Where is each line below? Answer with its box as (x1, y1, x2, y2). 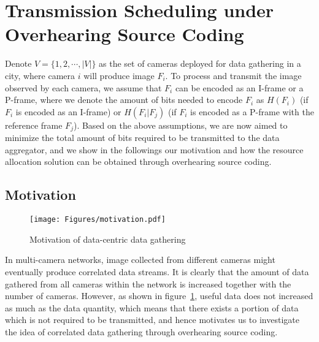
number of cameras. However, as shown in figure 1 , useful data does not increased (5, 289, 313, 302)
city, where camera (5, 69, 75, 82)
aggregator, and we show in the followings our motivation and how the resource (5, 143, 304, 156)
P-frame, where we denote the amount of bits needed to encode (5, 93, 243, 106)
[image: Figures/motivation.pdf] (29, 215, 166, 224)
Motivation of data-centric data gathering (29, 232, 186, 245)
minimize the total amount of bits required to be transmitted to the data (5, 131, 280, 144)
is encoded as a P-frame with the (190, 105, 314, 118)
